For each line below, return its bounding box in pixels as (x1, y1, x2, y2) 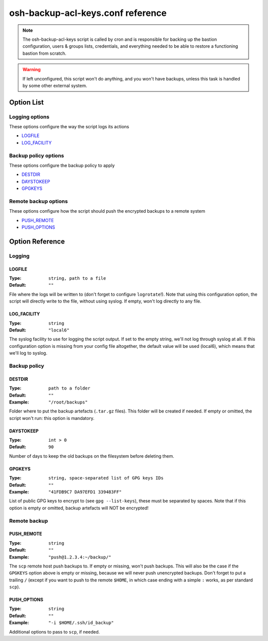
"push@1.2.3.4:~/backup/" (48, 554, 112, 560)
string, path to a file (48, 276, 106, 281)
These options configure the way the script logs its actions (9, 124, 129, 130)
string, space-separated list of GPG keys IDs (48, 475, 164, 481)
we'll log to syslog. (9, 350, 48, 356)
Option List (9, 98, 44, 106)
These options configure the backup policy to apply (9, 162, 115, 168)
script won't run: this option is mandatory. (9, 415, 94, 421)
